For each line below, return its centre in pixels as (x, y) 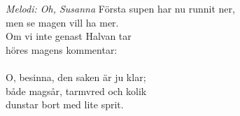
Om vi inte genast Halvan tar (69, 36)
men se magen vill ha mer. (62, 22)
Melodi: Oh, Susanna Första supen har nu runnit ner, (120, 8)
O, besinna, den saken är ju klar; (76, 77)
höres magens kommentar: (62, 49)
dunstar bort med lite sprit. (65, 104)
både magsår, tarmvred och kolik (76, 90)
